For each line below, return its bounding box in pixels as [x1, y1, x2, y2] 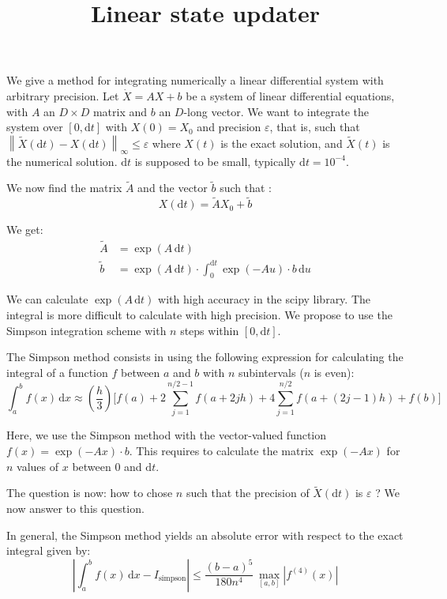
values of [17, 458, 59, 474]
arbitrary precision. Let [6, 87, 119, 104]
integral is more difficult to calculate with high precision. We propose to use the [6, 306, 393, 322]
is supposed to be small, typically [134, 153, 296, 169]
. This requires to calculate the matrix [129, 443, 314, 459]
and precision [197, 119, 261, 135]
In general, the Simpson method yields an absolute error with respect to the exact [6, 526, 404, 543]
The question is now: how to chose [6, 484, 173, 501]
